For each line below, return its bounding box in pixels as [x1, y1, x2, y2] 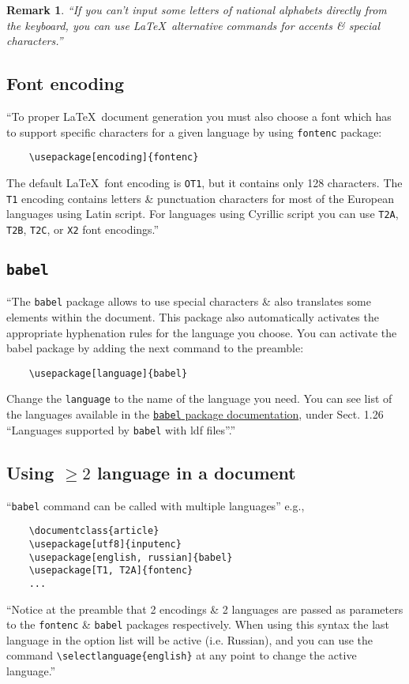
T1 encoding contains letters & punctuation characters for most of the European [6, 190, 395, 206]
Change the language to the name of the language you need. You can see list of [6, 390, 392, 407]
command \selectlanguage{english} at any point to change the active [6, 647, 357, 663]
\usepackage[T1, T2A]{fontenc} [28, 565, 193, 577]
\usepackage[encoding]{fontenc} [28, 152, 199, 163]
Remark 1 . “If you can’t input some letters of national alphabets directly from [6, 2, 387, 17]
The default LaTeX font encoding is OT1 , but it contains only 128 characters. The [6, 174, 403, 190]
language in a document [96, 460, 296, 484]
